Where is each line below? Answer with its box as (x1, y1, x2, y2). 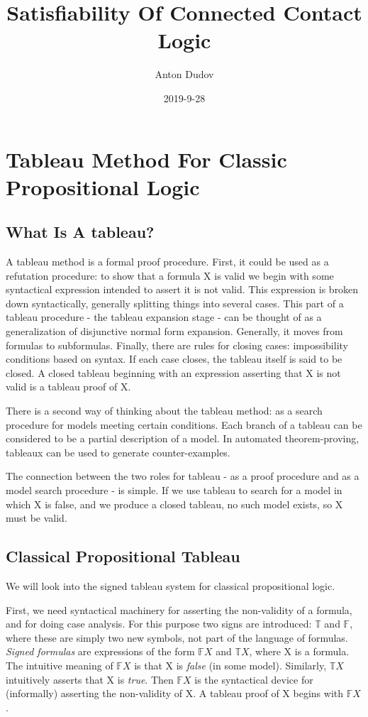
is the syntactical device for (194, 672, 313, 686)
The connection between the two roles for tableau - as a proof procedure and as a (6, 469, 359, 483)
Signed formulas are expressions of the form (6, 644, 195, 659)
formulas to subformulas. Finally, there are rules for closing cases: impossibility (6, 337, 348, 352)
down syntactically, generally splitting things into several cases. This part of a (6, 295, 344, 310)
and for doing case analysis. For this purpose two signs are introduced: (6, 616, 312, 631)
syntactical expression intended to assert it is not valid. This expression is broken (6, 282, 359, 297)
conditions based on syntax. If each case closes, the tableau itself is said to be (6, 351, 342, 366)
